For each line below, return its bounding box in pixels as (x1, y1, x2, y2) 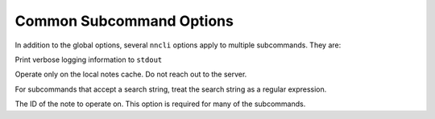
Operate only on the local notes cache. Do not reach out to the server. (14, 69, 247, 80)
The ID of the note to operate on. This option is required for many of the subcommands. (14, 99, 306, 109)
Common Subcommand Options (14, 12, 234, 30)
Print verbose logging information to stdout (14, 55, 163, 64)
